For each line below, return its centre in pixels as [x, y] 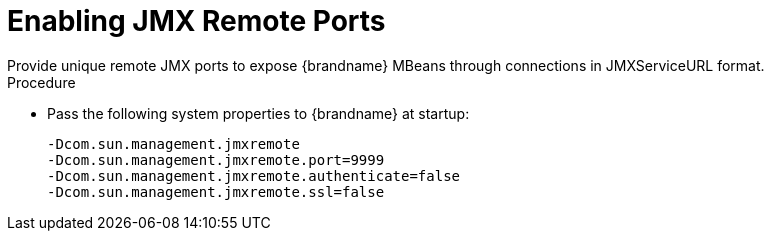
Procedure [41, 82]
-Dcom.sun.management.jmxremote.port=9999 [216, 159]
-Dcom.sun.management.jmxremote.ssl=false [216, 191]
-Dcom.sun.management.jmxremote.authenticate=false [254, 175]
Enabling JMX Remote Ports [196, 21]
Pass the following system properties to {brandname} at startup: [258, 113]
